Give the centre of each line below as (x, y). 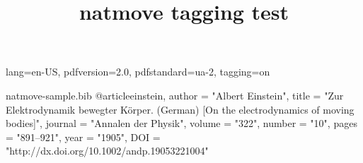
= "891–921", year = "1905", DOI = (83, 137)
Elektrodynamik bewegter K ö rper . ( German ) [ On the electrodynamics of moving (180, 109)
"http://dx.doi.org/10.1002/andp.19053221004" (107, 151)
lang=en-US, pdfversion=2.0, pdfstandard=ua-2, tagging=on (138, 72)
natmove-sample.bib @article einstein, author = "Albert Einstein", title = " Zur (175, 95)
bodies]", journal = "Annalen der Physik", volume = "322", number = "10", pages (181, 123)
